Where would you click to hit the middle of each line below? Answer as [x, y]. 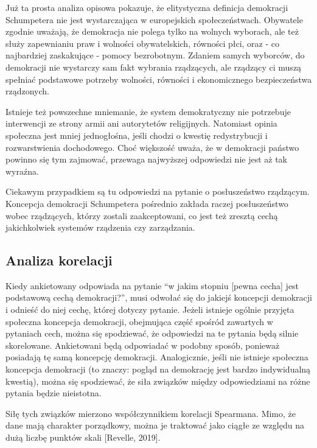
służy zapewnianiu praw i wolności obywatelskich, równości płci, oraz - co [143, 43]
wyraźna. [22, 171]
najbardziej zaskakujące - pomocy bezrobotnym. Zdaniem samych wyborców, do [155, 55]
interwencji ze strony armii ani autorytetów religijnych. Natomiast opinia [141, 123]
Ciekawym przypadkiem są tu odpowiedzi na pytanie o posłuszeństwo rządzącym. [158, 191]
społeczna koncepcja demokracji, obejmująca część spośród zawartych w [139, 321]
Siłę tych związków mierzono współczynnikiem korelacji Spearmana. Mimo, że [151, 413]
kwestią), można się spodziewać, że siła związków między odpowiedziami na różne [158, 381]
